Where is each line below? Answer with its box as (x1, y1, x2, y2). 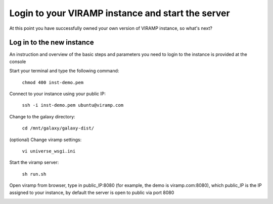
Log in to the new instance (9, 38, 94, 47)
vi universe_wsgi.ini (22, 148, 76, 154)
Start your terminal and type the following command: (9, 68, 119, 74)
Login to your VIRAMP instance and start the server (9, 8, 230, 19)
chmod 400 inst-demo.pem (22, 80, 83, 85)
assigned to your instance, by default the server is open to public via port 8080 (9, 189, 174, 195)
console (9, 58, 26, 64)
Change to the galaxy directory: (9, 113, 75, 119)
